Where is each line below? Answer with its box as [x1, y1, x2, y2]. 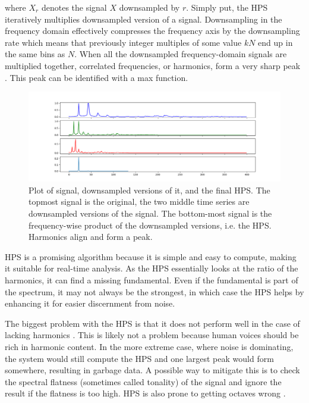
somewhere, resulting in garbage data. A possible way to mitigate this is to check [5, 364, 300, 376]
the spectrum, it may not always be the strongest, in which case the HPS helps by [5, 285, 304, 298]
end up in [258, 36, 293, 48]
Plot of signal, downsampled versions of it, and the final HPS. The [29, 183, 270, 196]
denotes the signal [41, 1, 107, 13]
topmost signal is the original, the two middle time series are [29, 195, 250, 208]
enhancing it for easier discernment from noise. [5, 297, 175, 310]
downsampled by [119, 1, 180, 13]
